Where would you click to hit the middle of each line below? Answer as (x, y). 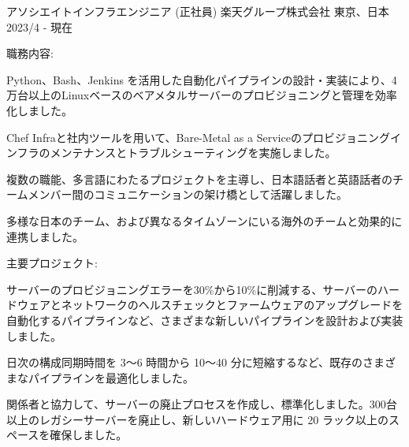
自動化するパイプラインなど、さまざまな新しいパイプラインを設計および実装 (205, 320)
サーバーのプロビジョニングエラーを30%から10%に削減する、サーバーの (192, 289)
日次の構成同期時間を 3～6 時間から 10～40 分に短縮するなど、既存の (184, 362)
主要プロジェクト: (52, 263)
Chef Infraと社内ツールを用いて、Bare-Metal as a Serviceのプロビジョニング (198, 137)
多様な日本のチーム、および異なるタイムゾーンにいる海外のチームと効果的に (204, 220)
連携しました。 (45, 236)
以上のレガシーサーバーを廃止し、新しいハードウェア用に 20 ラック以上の (197, 419)
